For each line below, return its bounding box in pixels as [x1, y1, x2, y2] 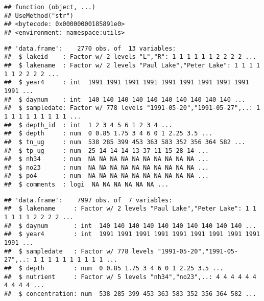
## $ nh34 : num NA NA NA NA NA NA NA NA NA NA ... [4, 155, 209, 163]
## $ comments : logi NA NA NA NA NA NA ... [4, 181, 169, 189]
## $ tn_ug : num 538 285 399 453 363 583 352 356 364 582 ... [4, 138, 246, 146]
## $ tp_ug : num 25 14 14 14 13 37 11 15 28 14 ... [4, 147, 209, 154]
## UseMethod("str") [4, 12, 74, 19]
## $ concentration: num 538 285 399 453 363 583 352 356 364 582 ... [4, 290, 256, 297]
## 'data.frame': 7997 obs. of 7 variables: [4, 196, 173, 204]
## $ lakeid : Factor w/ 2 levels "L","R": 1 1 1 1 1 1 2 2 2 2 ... [4, 53, 256, 61]
